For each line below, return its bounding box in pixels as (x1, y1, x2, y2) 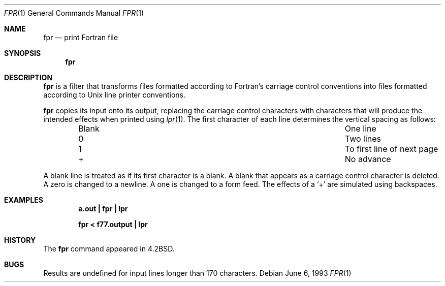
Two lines (344, 134, 381, 144)
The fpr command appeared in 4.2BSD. (43, 244, 175, 253)
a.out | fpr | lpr (78, 204, 128, 213)
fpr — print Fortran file (43, 33, 118, 42)
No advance (344, 154, 391, 164)
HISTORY (4, 236, 36, 244)
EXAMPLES (4, 196, 43, 204)
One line (344, 123, 376, 134)
